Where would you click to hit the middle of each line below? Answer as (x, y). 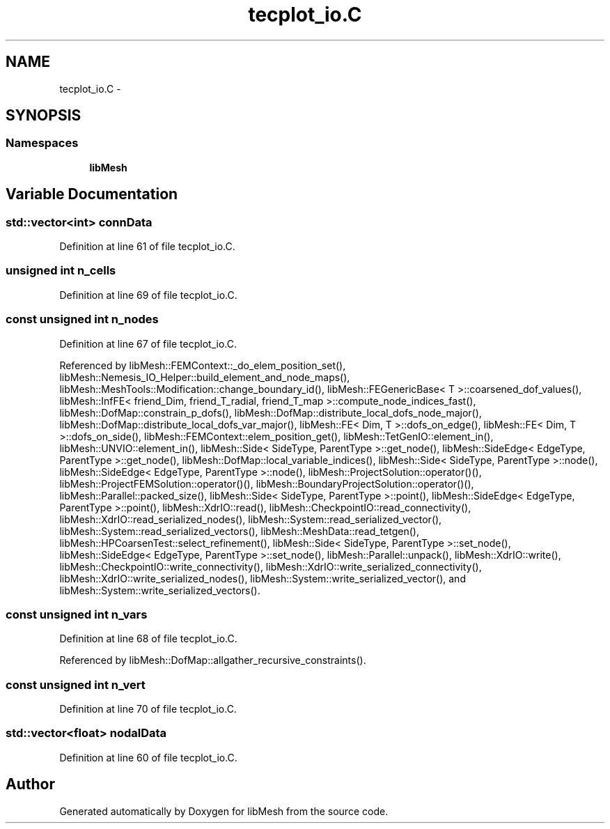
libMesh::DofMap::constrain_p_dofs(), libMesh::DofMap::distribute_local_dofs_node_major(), (271, 412)
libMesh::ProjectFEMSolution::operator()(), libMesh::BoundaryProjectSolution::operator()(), (267, 483)
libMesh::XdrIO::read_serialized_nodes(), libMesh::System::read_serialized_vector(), (251, 519)
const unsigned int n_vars (77, 614)
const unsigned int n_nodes (82, 319)
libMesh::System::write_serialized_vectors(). (160, 590)
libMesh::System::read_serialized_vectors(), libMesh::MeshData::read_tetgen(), (239, 531)
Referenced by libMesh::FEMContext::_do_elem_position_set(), (203, 365)
